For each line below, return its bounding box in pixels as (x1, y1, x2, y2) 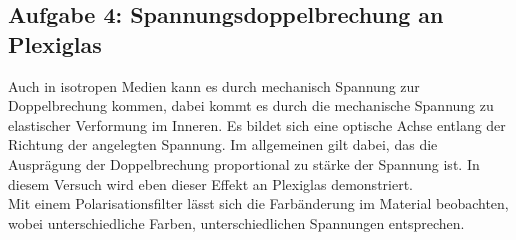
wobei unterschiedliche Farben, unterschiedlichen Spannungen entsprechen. (8, 212, 465, 233)
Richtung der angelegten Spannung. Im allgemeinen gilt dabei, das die (8, 134, 438, 155)
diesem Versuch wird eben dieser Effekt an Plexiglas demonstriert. (8, 173, 414, 194)
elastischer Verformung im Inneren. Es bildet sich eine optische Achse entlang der (8, 114, 506, 135)
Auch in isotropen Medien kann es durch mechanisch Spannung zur (8, 75, 420, 96)
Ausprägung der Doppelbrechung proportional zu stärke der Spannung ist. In (8, 153, 480, 174)
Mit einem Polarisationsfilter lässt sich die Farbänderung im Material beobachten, (8, 193, 509, 214)
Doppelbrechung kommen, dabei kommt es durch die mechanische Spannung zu (8, 95, 494, 116)
